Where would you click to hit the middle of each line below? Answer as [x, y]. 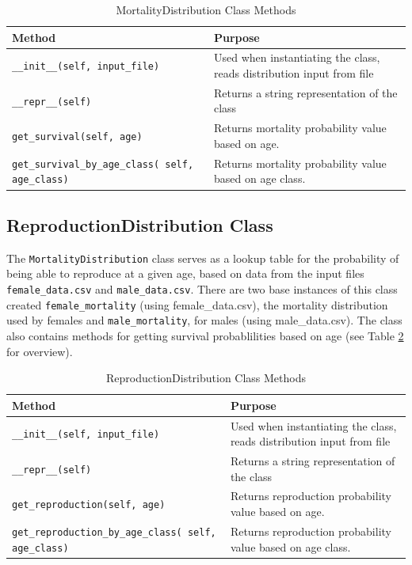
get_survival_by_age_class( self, [103, 164]
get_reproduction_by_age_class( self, [114, 532]
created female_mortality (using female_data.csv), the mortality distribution [197, 304]
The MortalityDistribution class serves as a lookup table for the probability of [203, 258]
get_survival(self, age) [77, 137]
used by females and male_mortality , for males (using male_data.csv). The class [204, 320]
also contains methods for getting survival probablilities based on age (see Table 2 [205, 335]
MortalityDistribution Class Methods [206, 9]
